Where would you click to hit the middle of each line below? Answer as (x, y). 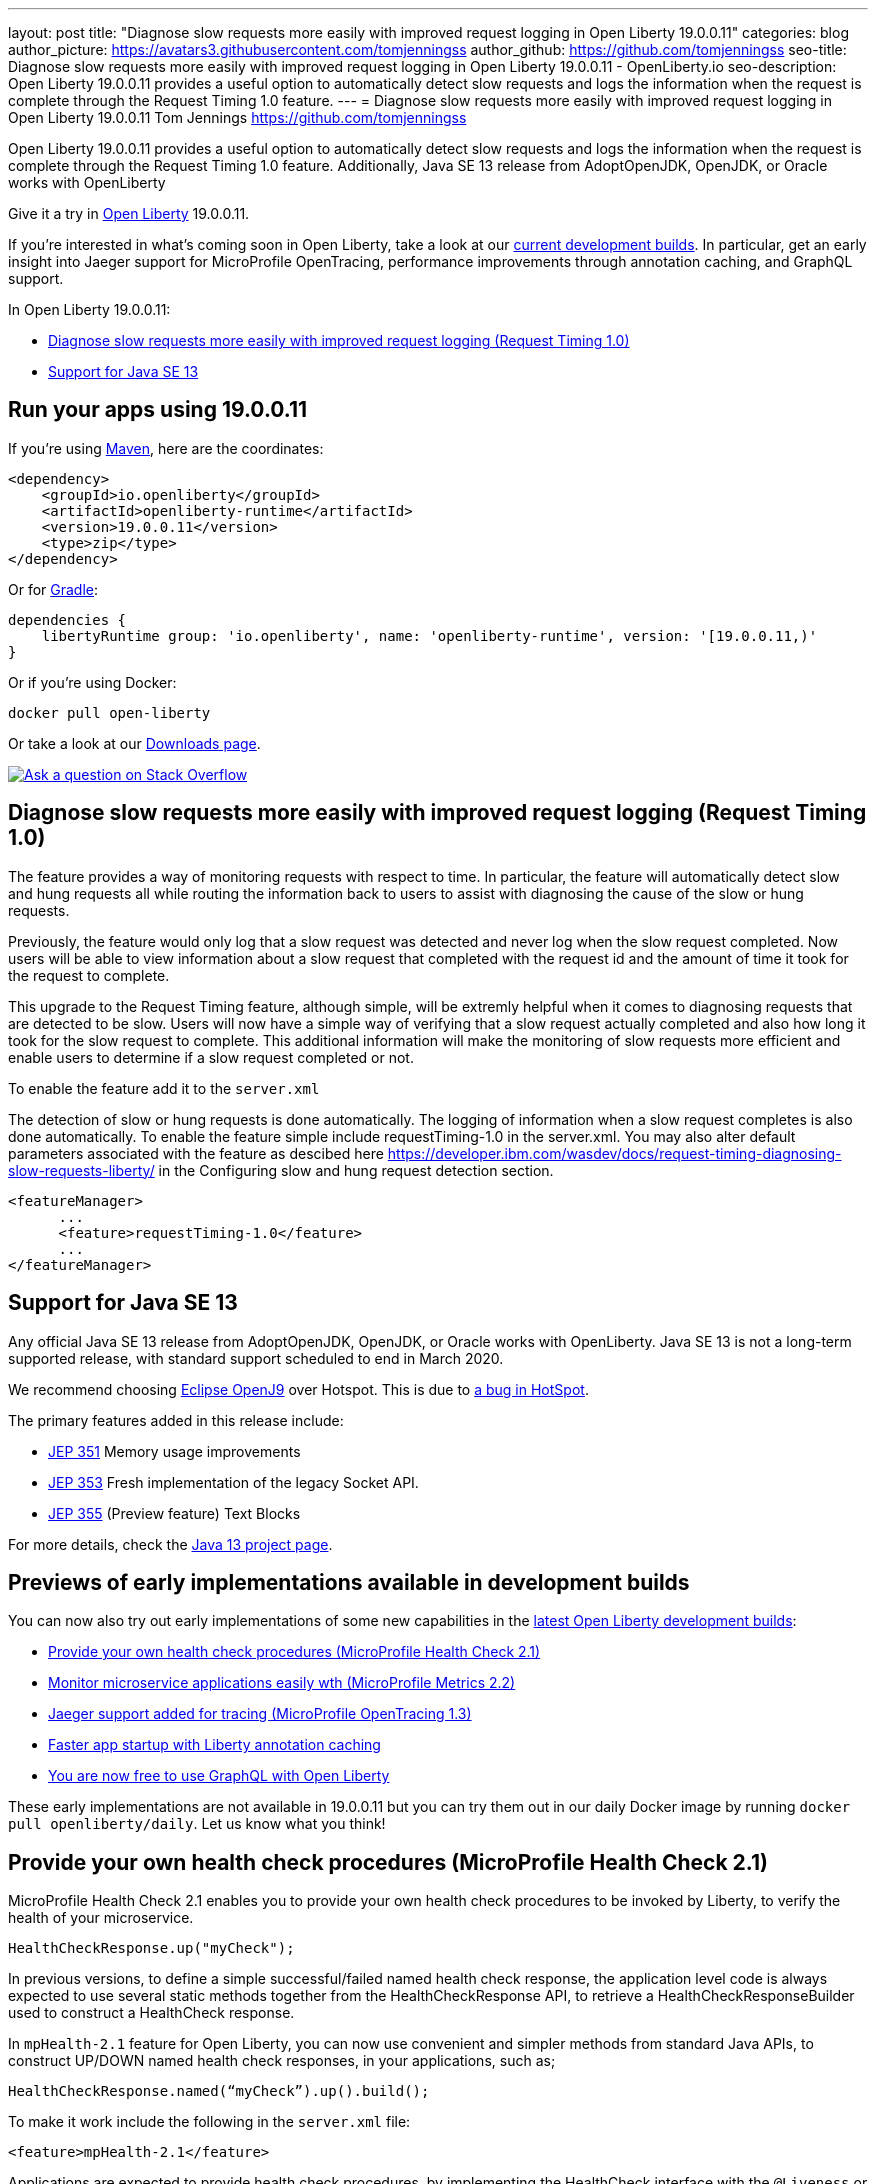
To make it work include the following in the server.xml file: (209, 2122)
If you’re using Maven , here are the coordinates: (166, 448)
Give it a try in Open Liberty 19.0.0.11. (129, 213)
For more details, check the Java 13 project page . (170, 1544)
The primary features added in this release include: (176, 1420)
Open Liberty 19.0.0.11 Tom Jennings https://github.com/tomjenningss (237, 117)
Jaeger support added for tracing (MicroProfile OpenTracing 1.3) (260, 1714)
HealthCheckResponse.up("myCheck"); (151, 1948)
